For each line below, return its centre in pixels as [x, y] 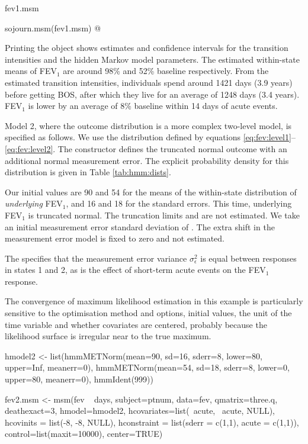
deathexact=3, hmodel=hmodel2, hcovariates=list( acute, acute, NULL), [140, 411]
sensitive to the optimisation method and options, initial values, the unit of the [148, 313]
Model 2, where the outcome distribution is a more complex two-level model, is [148, 125]
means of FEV [31, 71]
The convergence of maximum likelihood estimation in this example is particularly [154, 301]
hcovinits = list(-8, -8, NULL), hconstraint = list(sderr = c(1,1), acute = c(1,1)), [152, 422]
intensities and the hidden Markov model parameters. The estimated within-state [152, 59]
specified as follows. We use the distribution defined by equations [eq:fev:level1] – [150, 137]
